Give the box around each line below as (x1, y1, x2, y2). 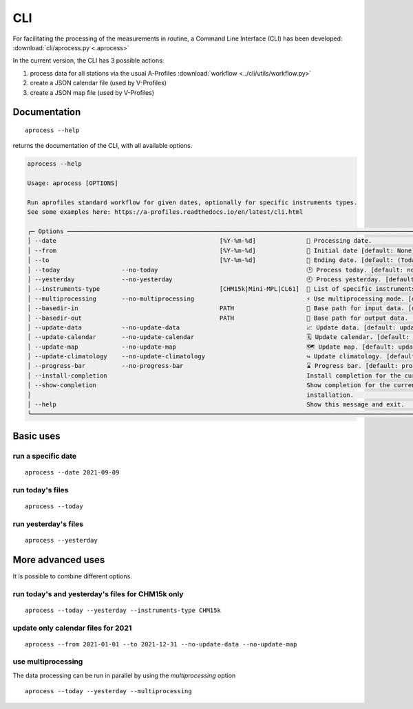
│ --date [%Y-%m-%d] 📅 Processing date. (27, 237, 372, 245)
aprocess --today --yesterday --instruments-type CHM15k (25, 606, 222, 614)
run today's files (12, 485, 69, 494)
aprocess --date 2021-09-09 (25, 468, 120, 476)
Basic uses (12, 430, 61, 441)
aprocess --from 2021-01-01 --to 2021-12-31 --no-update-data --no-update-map (25, 640, 297, 648)
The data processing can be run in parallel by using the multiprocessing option (12, 671, 236, 679)
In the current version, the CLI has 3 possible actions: (12, 56, 165, 65)
